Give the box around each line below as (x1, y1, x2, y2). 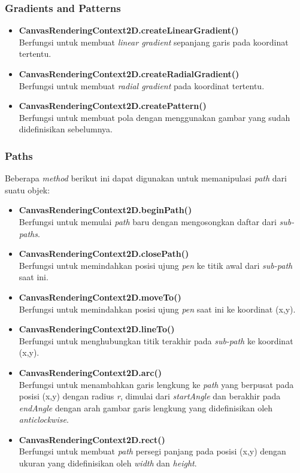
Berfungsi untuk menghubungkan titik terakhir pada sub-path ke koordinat (19, 334, 293, 347)
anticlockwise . (19, 413, 69, 426)
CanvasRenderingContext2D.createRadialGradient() (19, 68, 240, 80)
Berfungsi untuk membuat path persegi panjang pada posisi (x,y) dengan (19, 445, 286, 457)
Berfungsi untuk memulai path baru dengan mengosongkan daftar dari (19, 215, 277, 228)
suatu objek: (5, 183, 50, 196)
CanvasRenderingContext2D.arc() (19, 366, 162, 378)
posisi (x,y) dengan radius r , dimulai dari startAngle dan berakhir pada (19, 390, 281, 402)
